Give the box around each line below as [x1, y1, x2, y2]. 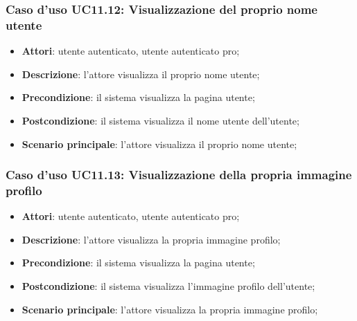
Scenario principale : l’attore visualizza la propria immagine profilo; [21, 302, 318, 316]
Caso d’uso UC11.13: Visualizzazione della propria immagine [6, 166, 352, 183]
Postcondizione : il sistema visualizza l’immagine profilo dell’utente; [21, 279, 315, 293]
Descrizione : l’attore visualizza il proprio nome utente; [21, 66, 260, 81]
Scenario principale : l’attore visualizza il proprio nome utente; [21, 136, 297, 151]
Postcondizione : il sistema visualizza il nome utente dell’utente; [21, 113, 299, 127]
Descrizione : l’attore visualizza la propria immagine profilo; [21, 232, 281, 246]
